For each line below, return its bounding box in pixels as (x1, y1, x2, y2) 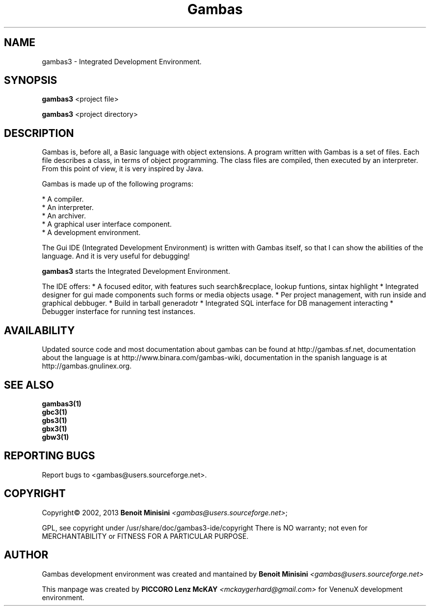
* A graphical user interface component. (42, 220, 172, 229)
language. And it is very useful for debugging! (42, 252, 190, 261)
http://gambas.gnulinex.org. (42, 362, 132, 371)
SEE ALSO (4, 378, 54, 391)
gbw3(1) (42, 432, 69, 441)
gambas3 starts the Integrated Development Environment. (42, 267, 230, 276)
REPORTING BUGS (4, 450, 95, 462)
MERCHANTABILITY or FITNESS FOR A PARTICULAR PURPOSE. (42, 531, 249, 540)
